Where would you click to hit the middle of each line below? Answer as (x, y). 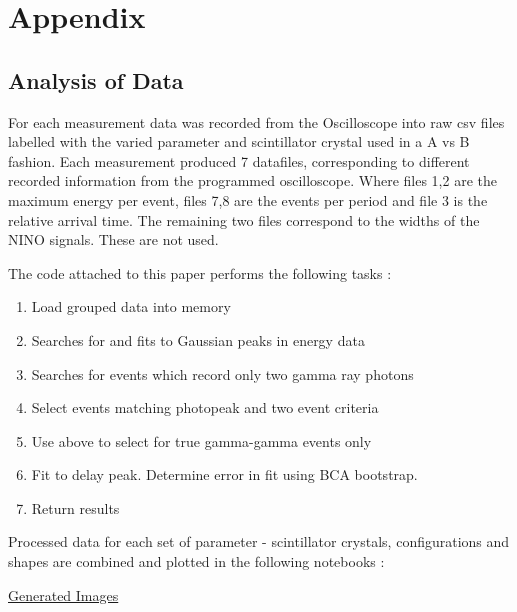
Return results (75, 507)
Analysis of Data (96, 79)
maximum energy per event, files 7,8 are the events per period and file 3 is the (248, 199)
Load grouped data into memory (131, 306)
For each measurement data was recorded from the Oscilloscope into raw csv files (256, 121)
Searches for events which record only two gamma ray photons (222, 373)
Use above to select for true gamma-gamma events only (201, 440)
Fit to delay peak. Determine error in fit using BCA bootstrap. (224, 474)
